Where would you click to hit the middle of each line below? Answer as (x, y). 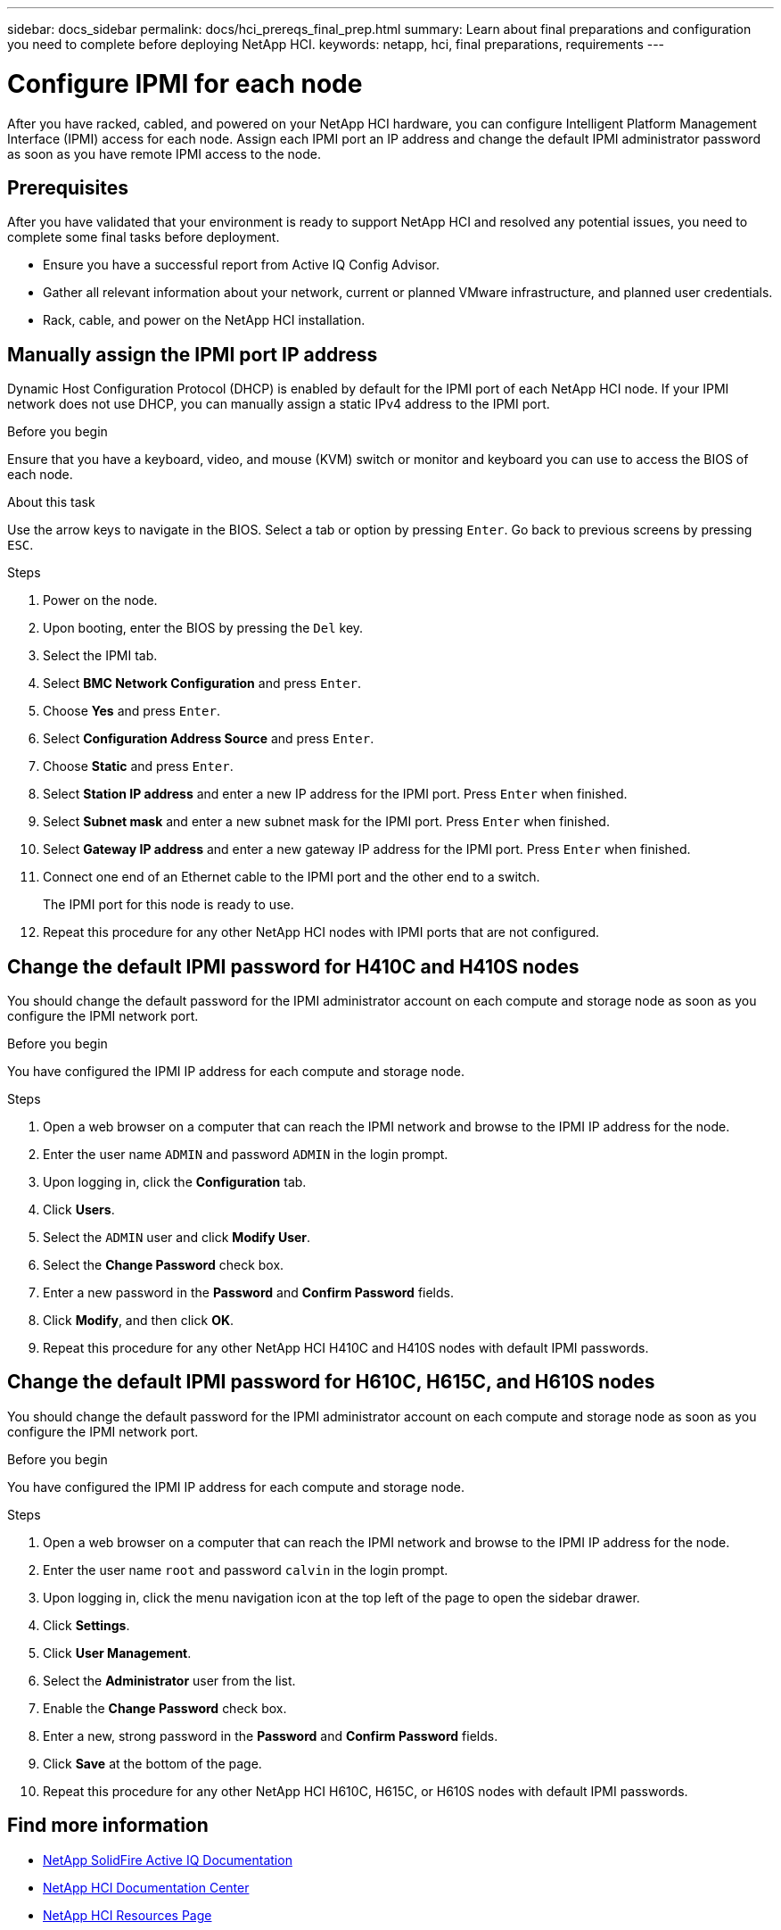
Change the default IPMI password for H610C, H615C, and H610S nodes (331, 1382)
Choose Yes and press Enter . (132, 711)
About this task (51, 502)
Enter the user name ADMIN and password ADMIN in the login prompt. (246, 1155)
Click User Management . (117, 1653)
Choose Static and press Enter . (138, 766)
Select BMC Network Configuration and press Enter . (202, 683)
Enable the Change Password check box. (165, 1708)
